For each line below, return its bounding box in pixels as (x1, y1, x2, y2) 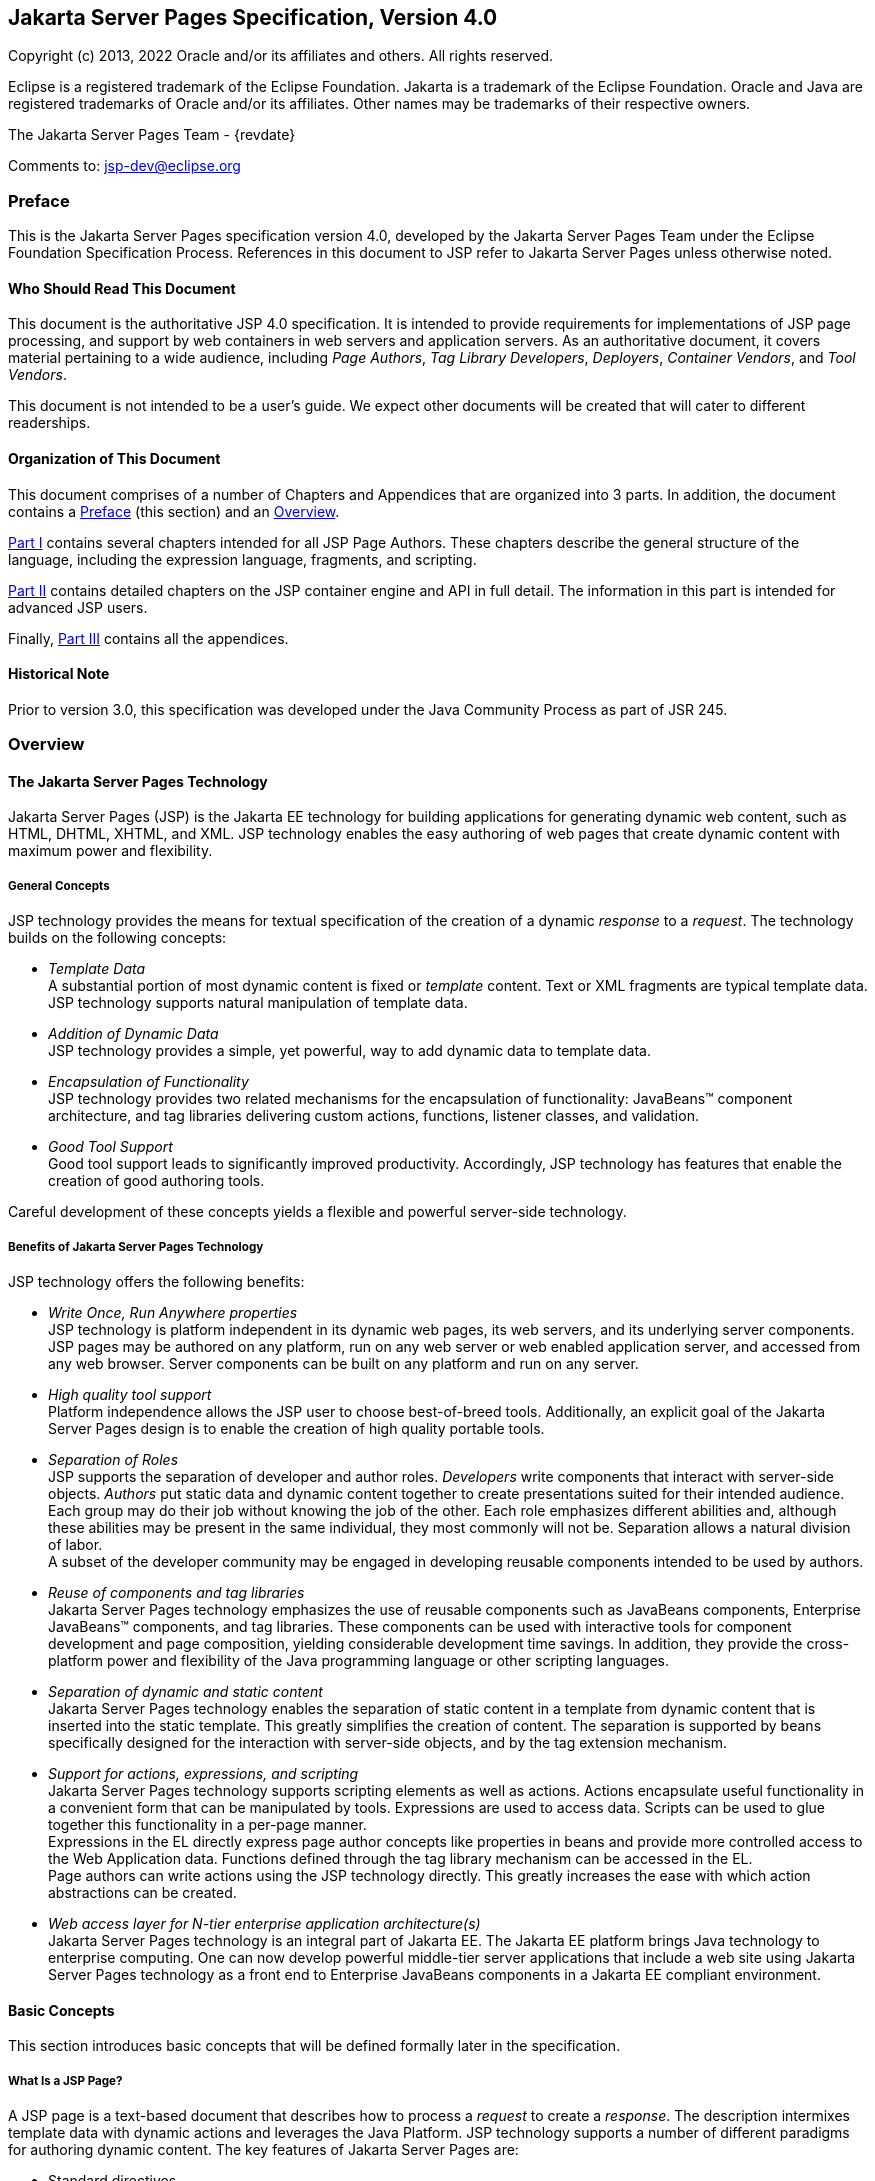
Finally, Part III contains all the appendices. (8, 629, 289, 647)
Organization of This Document (8, 450, 221, 467)
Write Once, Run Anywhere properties (48, 1303, 298, 1321)
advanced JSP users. (8, 598, 148, 616)
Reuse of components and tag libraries (48, 1583, 305, 1601)
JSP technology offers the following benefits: (8, 1272, 305, 1290)
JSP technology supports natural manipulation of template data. (48, 994, 468, 1012)
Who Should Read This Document (8, 279, 236, 297)
